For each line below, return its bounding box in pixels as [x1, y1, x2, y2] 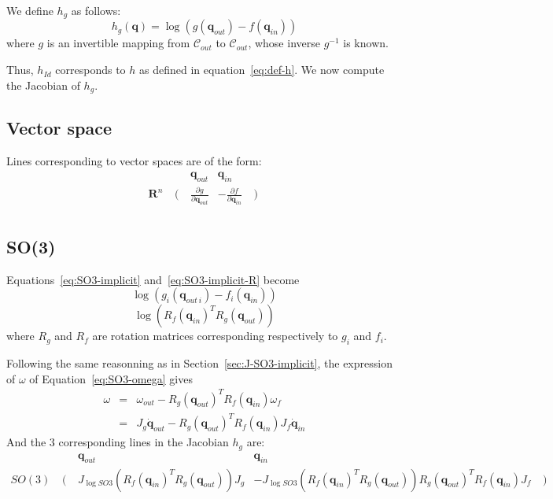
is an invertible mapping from [46, 35, 190, 51]
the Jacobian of [6, 76, 80, 93]
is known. [343, 35, 389, 51]
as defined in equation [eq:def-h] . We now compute [139, 61, 385, 78]
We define [6, 2, 53, 18]
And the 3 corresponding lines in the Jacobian [6, 434, 229, 450]
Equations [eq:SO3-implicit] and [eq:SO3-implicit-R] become [6, 271, 300, 287]
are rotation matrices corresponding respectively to [92, 327, 338, 344]
